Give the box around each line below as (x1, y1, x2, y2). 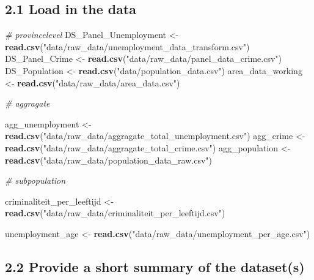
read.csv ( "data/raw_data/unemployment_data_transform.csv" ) (5, 40, 250, 53)
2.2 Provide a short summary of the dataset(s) (5, 257, 305, 276)
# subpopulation (5, 174, 66, 187)
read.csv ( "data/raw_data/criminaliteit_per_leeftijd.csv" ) (5, 206, 225, 219)
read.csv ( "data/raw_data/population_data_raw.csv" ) (5, 153, 213, 166)
